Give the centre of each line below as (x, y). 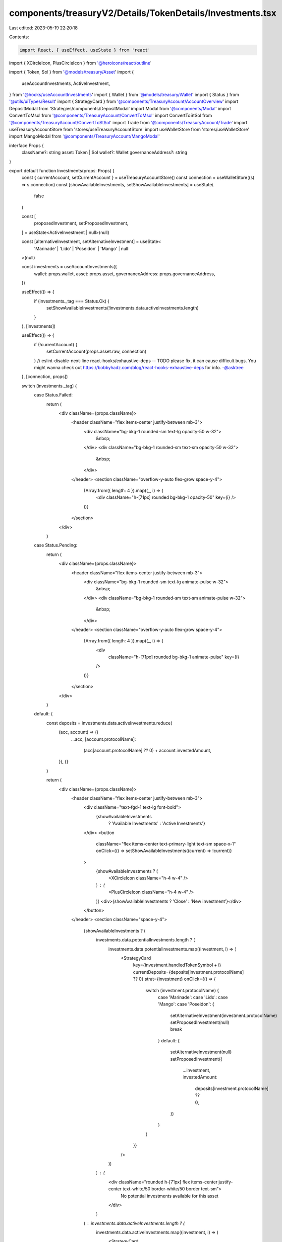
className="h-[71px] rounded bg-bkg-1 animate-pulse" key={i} (174, 657)
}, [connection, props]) (45, 377)
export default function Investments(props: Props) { (62, 170)
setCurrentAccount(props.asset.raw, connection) (96, 351)
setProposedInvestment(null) (200, 1022)
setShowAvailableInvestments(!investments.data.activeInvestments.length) (123, 308)
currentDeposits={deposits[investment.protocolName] (189, 972)
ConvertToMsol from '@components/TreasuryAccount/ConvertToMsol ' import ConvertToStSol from (111, 116)
